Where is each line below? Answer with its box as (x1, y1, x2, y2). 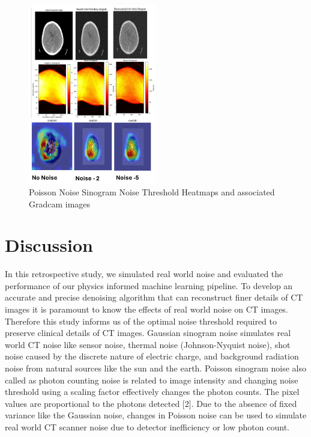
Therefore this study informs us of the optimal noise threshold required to (5, 314, 277, 327)
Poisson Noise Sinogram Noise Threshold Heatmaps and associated (29, 185, 275, 198)
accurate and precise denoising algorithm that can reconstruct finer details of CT (5, 291, 303, 304)
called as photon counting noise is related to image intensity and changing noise (5, 373, 298, 386)
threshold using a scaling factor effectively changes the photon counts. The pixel (5, 385, 300, 398)
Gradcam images (29, 197, 91, 210)
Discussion (5, 233, 93, 257)
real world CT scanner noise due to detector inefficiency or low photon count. (5, 421, 289, 433)
